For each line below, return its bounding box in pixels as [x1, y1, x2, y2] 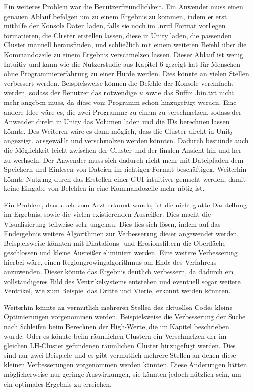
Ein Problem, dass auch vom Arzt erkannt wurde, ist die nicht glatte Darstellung [4, 199, 247, 209]
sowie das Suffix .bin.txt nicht [145, 87, 234, 98]
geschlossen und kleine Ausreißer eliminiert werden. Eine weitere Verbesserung [4, 247, 238, 257]
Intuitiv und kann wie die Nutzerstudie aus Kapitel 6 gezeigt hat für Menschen [4, 59, 241, 69]
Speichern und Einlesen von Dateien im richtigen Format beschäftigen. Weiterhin [4, 164, 247, 174]
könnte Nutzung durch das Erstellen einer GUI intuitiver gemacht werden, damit [4, 173, 246, 184]
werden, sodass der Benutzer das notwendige [4, 87, 137, 98]
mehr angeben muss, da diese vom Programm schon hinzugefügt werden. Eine [4, 97, 237, 107]
